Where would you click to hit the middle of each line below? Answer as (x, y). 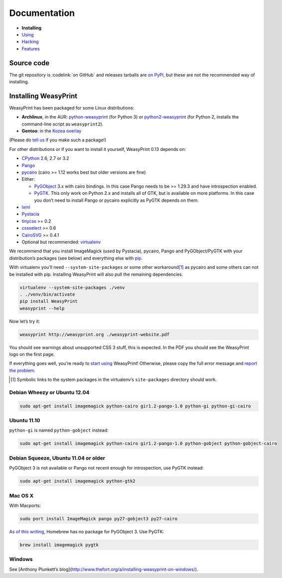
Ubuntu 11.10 (25, 421)
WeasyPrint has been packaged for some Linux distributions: (72, 108)
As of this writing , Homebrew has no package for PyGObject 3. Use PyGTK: (87, 531)
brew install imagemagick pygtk (59, 545)
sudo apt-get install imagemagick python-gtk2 (77, 481)
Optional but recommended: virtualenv (61, 242)
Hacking (30, 42)
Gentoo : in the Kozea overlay (52, 131)
